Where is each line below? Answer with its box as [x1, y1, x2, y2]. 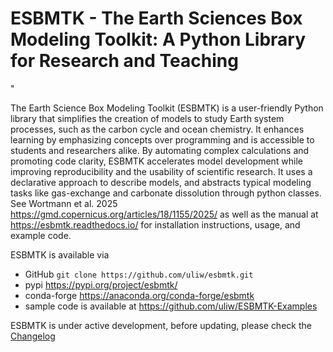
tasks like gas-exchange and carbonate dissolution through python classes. [10, 187, 322, 199]
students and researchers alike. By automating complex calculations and [10, 144, 310, 156]
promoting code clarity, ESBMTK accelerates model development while [10, 155, 304, 167]
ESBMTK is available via [10, 248, 110, 261]
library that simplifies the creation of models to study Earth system [10, 112, 285, 124]
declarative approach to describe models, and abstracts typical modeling [10, 176, 312, 188]
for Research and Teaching [10, 50, 239, 72]
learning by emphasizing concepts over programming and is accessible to [10, 133, 315, 146]
